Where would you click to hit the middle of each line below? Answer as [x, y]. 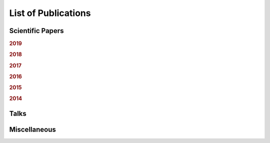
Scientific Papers [36, 31]
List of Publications [50, 13]
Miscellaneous [32, 129]
